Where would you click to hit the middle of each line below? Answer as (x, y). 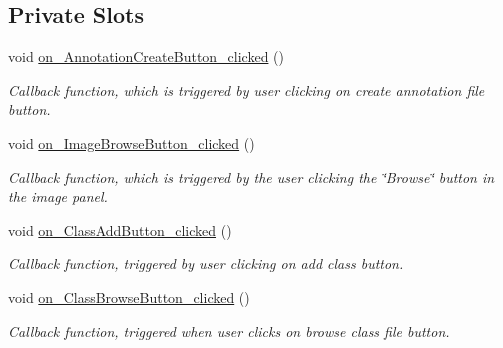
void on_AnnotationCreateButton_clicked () (146, 56)
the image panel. (58, 196)
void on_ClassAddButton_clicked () (120, 229)
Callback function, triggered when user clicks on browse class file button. (229, 330)
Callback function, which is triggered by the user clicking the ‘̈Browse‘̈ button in (251, 176)
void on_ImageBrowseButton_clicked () (131, 142)
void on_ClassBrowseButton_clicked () (129, 296)
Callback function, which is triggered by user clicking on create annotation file (246, 89)
